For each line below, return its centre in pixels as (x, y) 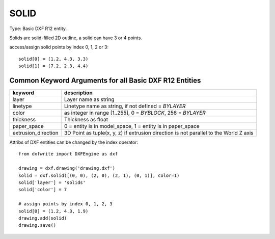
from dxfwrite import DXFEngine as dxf (68, 154)
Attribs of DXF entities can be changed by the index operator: (74, 142)
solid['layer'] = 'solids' (52, 182)
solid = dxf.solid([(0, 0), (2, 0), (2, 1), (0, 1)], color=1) (99, 175)
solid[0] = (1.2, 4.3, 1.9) (53, 211)
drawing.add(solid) (43, 218)
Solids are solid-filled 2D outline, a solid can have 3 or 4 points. (76, 38)
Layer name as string (89, 99)
